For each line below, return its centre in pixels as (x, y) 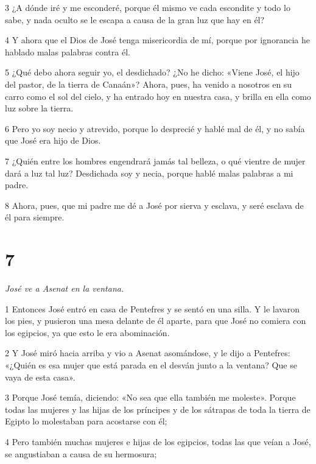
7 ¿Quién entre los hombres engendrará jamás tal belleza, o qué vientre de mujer (155, 160)
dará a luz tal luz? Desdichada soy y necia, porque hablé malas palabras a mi (149, 173)
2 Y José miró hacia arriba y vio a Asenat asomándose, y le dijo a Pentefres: (148, 353)
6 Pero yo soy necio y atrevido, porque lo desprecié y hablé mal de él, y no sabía (155, 128)
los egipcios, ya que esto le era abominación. (87, 332)
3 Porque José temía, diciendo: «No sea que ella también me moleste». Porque (150, 397)
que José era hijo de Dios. (53, 140)
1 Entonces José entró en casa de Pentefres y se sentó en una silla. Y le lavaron (153, 308)
